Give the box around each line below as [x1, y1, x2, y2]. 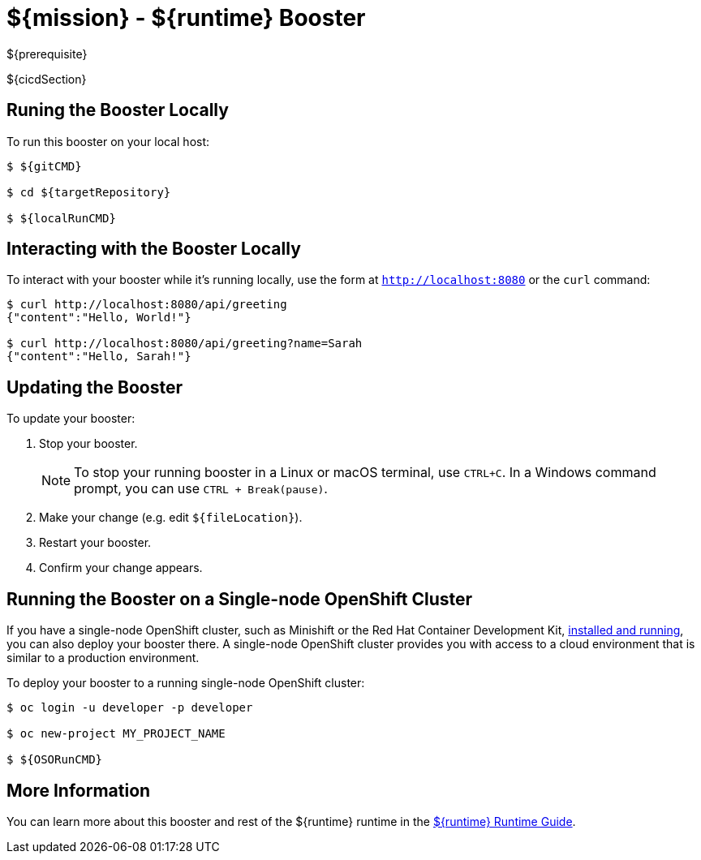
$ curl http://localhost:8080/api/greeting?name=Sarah [6, 337, 363, 350]
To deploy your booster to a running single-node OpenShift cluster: [6, 676, 365, 690]
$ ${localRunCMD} [6, 211, 116, 225]
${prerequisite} [6, 46, 88, 61]
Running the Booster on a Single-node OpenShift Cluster [6, 588, 473, 609]
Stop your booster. [39, 436, 138, 451]
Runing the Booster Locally [6, 100, 229, 121]
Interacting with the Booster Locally [6, 239, 301, 260]
